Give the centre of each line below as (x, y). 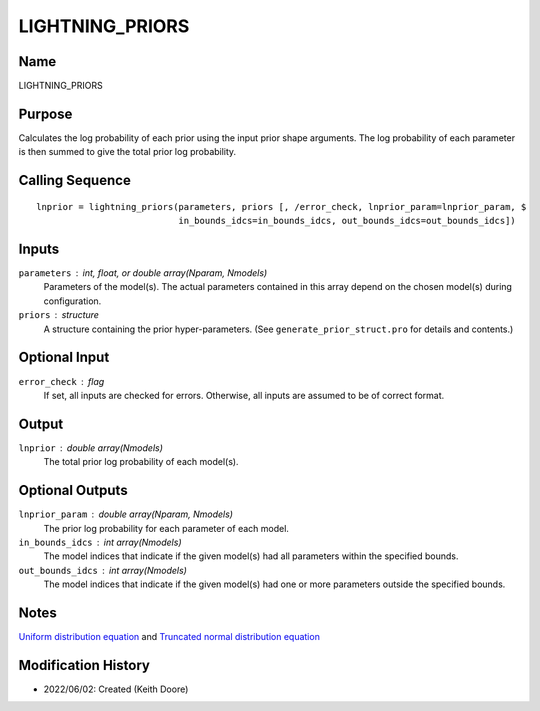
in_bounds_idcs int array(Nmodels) (100, 542)
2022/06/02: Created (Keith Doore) (116, 689)
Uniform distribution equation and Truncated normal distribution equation (169, 636)
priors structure (59, 315)
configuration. (72, 301)
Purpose (45, 113)
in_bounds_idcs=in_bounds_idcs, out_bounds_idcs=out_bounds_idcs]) (347, 221)
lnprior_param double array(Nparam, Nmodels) (126, 514)
